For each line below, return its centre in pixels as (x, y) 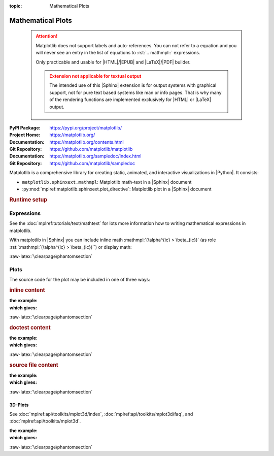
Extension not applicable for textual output (95, 76)
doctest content (30, 328)
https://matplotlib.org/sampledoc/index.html (95, 156)
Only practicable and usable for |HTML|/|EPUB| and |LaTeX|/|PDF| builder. (113, 62)
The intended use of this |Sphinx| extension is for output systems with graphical (133, 85)
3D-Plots (19, 405)
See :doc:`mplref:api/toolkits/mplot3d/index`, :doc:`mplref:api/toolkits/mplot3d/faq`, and (101, 414)
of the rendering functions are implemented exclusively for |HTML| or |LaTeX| (130, 100)
